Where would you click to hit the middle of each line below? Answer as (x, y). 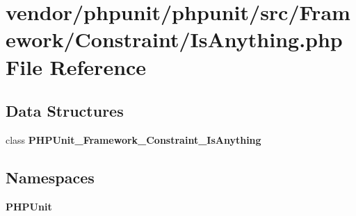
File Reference (76, 66)
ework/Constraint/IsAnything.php (174, 39)
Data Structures (65, 111)
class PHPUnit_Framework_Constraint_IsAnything (133, 139)
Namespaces (50, 177)
